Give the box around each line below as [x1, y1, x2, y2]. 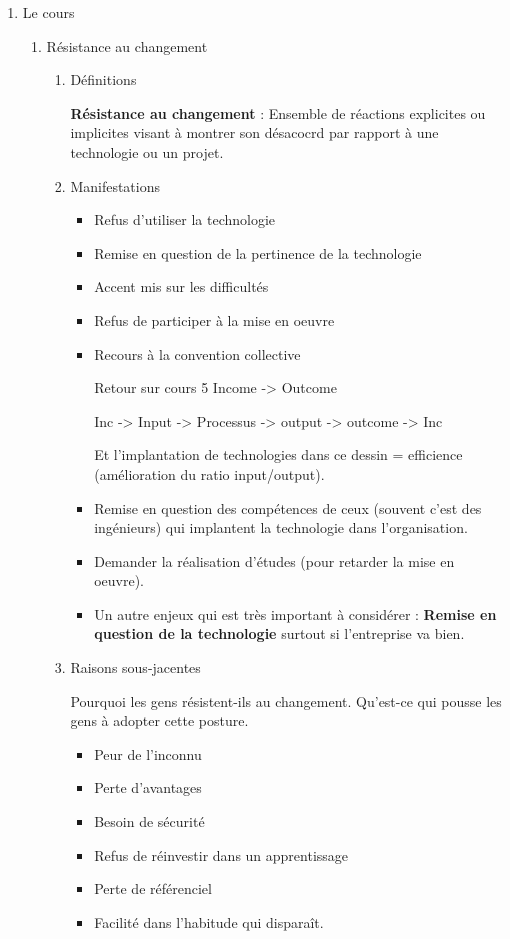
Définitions [70, 69, 137, 90]
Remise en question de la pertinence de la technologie [94, 242, 422, 263]
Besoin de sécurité [94, 811, 205, 832]
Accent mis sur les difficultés [94, 276, 269, 297]
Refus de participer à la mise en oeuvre [94, 309, 335, 330]
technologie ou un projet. [70, 141, 224, 162]
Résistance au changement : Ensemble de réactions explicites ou [70, 102, 486, 123]
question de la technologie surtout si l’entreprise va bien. [94, 623, 465, 644]
